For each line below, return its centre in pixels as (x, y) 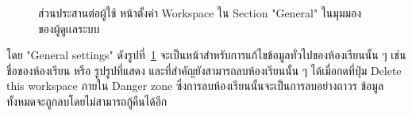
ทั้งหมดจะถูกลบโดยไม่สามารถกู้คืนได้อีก (87, 101)
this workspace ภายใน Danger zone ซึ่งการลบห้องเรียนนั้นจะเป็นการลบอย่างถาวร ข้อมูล (195, 86)
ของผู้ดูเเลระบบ (69, 28)
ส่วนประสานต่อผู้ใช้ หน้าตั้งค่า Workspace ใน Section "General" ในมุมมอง (200, 13)
